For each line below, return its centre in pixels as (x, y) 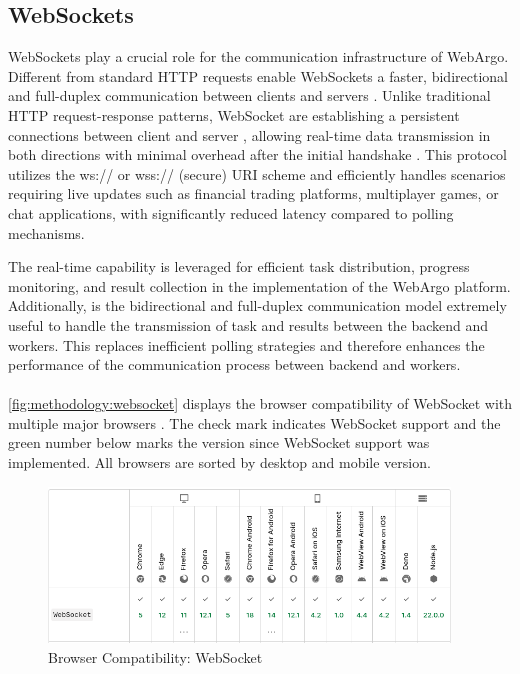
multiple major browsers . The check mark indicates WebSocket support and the (254, 422)
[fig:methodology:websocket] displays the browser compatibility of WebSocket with (260, 403)
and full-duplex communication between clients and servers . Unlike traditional (249, 95)
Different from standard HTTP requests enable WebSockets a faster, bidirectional (258, 75)
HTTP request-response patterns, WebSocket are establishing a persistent (234, 114)
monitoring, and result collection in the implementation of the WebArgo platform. (259, 285)
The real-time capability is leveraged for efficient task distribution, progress (239, 266)
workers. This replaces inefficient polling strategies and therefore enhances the (246, 344)
